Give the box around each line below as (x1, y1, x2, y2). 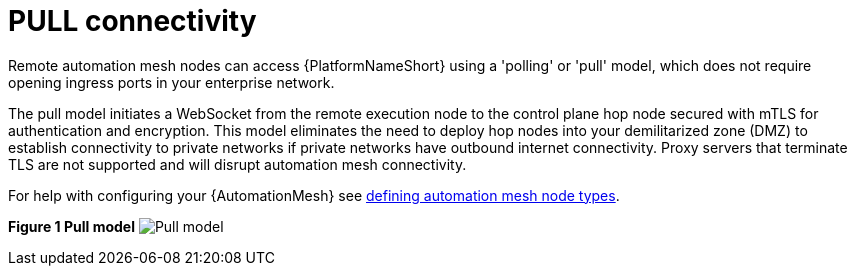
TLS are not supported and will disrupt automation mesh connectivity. (8, 155, 467, 173)
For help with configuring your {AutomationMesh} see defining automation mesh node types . (8, 186, 620, 204)
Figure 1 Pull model (8, 217, 135, 235)
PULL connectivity (8, 4, 257, 38)
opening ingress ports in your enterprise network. (8, 73, 335, 91)
